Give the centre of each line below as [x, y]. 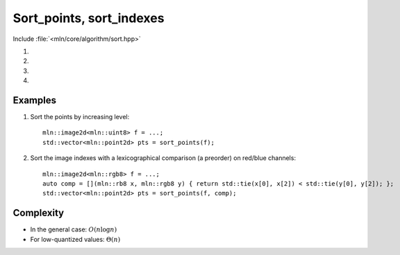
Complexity [39, 213]
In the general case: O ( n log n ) [74, 229]
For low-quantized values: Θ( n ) [75, 239]
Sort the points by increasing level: [80, 117]
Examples [35, 100]
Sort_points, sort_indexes [89, 18]
